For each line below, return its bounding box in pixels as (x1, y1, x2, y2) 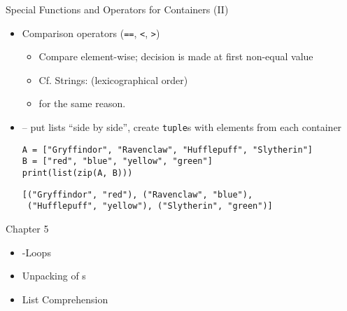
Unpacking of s (22, 268, 86, 283)
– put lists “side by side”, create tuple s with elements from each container (22, 120, 342, 134)
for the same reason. (38, 96, 126, 111)
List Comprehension (22, 291, 108, 306)
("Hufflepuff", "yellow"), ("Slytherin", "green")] (27, 201, 273, 212)
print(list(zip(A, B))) (22, 168, 133, 178)
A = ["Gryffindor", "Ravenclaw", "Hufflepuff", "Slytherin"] (22, 144, 313, 155)
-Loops (22, 244, 51, 259)
